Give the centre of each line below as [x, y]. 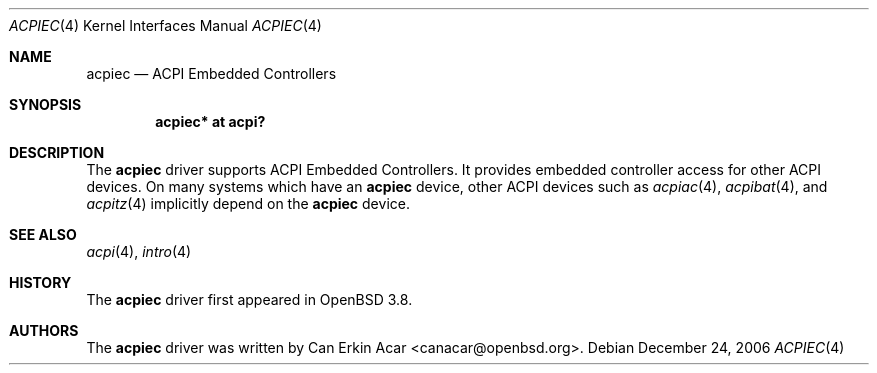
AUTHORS [44, 330]
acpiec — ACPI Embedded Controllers [211, 73]
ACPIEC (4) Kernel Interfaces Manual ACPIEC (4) [165, 25]
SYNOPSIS [45, 104]
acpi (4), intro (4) [139, 251]
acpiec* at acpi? [210, 121]
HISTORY [40, 282]
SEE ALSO [43, 234]
